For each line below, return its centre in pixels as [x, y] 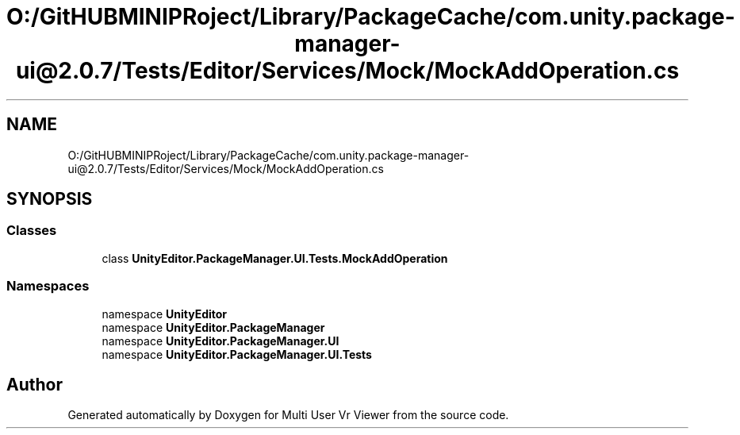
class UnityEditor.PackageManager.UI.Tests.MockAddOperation [275, 258]
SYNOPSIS [50, 199]
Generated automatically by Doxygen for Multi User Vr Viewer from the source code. [288, 415]
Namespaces [48, 286]
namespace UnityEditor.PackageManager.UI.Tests [237, 354]
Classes [32, 231]
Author [35, 384]
